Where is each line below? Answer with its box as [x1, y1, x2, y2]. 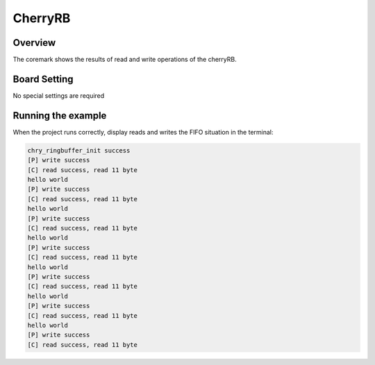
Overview [12, 37, 56, 49]
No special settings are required [12, 91, 105, 100]
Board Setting [12, 73, 74, 85]
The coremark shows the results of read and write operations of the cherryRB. [12, 56, 237, 64]
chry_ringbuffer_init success [27, 146, 131, 154]
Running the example [12, 110, 107, 121]
